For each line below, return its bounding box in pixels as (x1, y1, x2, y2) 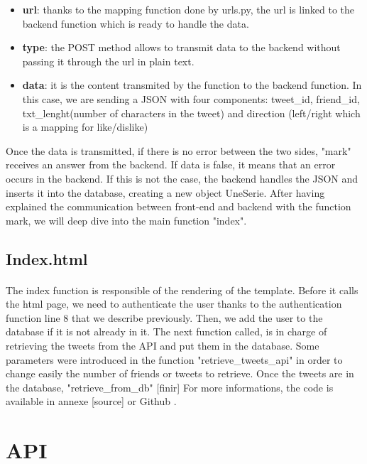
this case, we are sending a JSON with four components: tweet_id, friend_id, (22, 91, 360, 106)
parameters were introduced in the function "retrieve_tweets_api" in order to (6, 352, 343, 367)
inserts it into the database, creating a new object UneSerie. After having (6, 185, 325, 200)
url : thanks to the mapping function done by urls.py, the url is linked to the (22, 2, 355, 16)
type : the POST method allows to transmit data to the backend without (22, 40, 341, 55)
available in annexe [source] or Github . (6, 394, 177, 409)
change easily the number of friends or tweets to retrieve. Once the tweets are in (6, 366, 354, 381)
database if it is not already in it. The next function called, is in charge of (6, 324, 327, 339)
